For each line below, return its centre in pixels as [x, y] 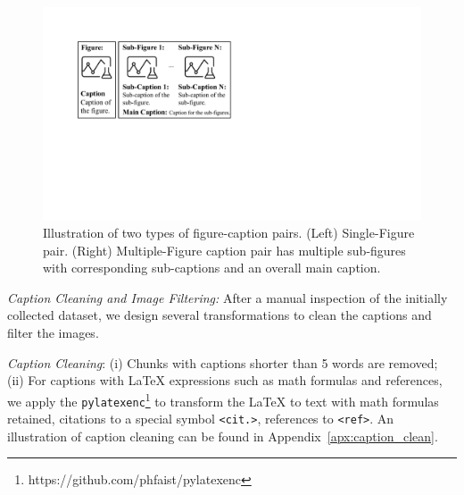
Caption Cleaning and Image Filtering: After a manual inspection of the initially [228, 297]
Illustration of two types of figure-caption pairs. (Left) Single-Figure [229, 233]
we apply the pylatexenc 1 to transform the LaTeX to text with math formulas [223, 399]
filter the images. [53, 333]
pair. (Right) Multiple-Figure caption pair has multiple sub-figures [224, 250]
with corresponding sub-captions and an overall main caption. [212, 268]
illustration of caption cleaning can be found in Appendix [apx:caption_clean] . [223, 436]
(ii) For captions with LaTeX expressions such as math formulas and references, [225, 380]
